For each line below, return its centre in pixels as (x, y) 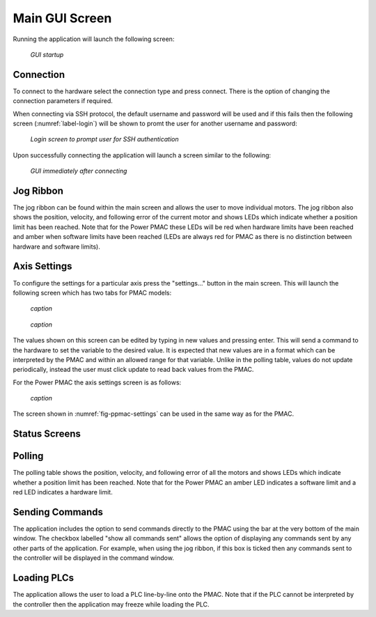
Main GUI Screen (62, 18)
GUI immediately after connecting (79, 171)
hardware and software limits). (56, 247)
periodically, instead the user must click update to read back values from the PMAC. (133, 370)
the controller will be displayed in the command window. (93, 558)
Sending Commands (58, 512)
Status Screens (47, 434)
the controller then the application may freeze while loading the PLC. (111, 604)
